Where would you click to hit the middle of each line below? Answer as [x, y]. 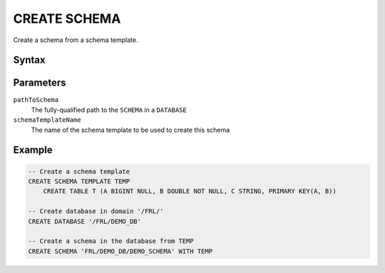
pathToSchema [36, 100]
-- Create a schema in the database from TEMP [111, 241]
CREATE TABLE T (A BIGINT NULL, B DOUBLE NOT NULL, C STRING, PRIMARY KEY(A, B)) [190, 191]
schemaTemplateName [47, 120]
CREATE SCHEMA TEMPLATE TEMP [79, 181]
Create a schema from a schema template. [76, 40]
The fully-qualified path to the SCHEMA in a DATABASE [109, 110]
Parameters [40, 83]
